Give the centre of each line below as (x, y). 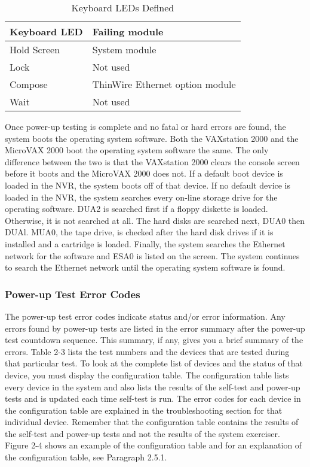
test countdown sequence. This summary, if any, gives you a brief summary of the (154, 340)
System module (124, 49)
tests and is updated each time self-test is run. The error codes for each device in (153, 398)
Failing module (128, 31)
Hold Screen (35, 49)
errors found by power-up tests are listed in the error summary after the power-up (155, 328)
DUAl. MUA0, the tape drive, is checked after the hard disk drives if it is (139, 232)
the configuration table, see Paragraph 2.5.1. (86, 457)
